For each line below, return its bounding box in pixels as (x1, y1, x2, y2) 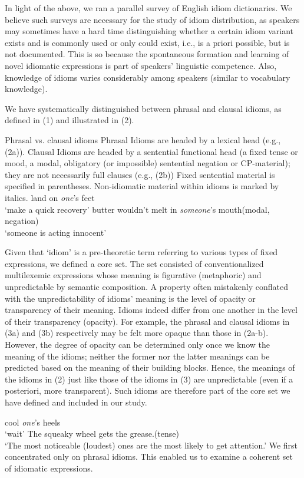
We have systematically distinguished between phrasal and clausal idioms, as (5, 102, 282, 114)
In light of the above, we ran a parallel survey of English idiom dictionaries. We (5, 2, 292, 14)
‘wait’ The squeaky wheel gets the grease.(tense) (5, 427, 179, 440)
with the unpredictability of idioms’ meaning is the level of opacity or (5, 292, 256, 304)
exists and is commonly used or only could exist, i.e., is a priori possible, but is (5, 36, 290, 48)
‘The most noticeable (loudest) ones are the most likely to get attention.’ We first (5, 439, 298, 451)
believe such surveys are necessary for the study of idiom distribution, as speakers (5, 13, 300, 25)
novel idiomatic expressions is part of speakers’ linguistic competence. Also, (5, 59, 277, 71)
